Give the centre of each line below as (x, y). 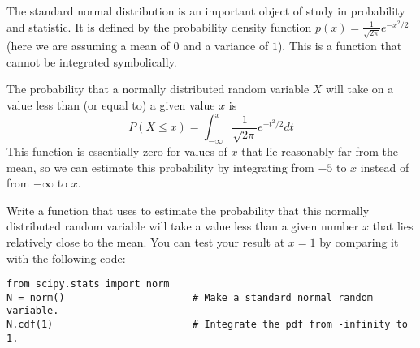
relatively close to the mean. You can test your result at (146, 241)
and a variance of (226, 46)
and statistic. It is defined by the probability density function (159, 26)
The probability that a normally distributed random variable (158, 89)
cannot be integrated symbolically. (92, 61)
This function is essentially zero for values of (117, 150)
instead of (385, 167)
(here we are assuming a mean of (88, 46)
